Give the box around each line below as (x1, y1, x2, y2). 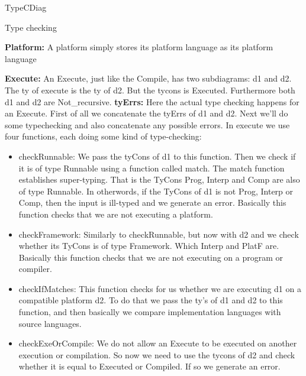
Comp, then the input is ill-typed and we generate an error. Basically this (18, 196, 286, 209)
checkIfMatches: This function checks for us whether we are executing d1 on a (18, 282, 301, 294)
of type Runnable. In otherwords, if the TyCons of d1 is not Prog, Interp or (18, 184, 294, 197)
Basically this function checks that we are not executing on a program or (18, 251, 284, 263)
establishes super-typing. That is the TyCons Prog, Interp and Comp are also (18, 173, 300, 186)
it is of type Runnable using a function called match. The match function (18, 161, 285, 174)
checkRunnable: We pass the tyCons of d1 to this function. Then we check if (18, 150, 296, 162)
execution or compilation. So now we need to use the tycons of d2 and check (18, 348, 295, 361)
